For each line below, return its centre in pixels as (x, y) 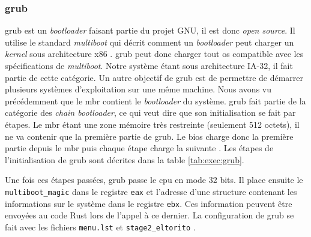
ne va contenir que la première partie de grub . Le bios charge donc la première (149, 136)
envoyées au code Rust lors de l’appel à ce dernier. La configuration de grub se (149, 215)
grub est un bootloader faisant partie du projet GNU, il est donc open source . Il (150, 30)
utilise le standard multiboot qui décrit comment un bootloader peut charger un (149, 42)
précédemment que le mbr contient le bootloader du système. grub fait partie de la (155, 100)
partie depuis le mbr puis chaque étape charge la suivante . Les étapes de (139, 148)
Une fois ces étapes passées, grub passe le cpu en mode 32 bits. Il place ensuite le (154, 180)
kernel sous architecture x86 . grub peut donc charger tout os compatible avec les (154, 54)
